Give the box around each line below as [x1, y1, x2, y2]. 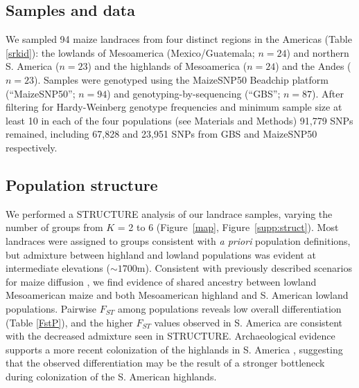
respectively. [6, 140, 58, 154]
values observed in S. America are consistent [154, 315, 343, 329]
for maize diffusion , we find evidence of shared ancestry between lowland [6, 274, 317, 288]
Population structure [6, 174, 158, 195]
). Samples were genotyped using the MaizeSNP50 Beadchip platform [34, 72, 329, 86]
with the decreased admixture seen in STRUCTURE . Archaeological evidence [6, 329, 335, 343]
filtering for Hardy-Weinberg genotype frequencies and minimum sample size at [6, 100, 342, 114]
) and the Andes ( [275, 59, 351, 73]
